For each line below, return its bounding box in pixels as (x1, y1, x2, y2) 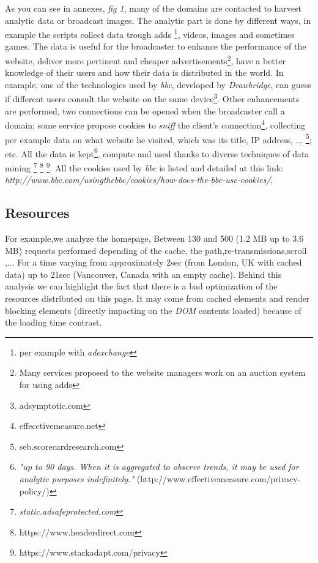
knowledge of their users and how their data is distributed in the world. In (5, 66, 284, 79)
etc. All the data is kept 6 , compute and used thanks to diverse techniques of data (5, 145, 309, 160)
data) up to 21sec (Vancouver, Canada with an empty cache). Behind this (5, 267, 282, 280)
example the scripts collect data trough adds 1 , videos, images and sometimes (5, 26, 295, 40)
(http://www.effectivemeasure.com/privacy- (136, 472, 301, 485)
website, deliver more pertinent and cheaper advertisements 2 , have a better (5, 53, 286, 67)
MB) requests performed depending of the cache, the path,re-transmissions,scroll (5, 244, 307, 256)
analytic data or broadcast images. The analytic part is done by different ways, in (5, 13, 311, 26)
